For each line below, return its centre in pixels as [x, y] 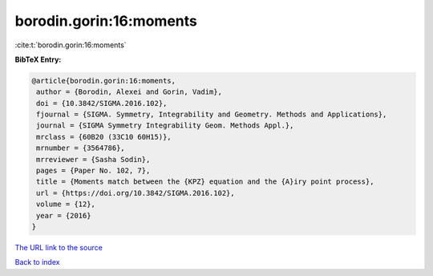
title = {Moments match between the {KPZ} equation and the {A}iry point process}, [205, 182]
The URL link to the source [59, 247]
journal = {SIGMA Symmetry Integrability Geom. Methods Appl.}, [165, 126]
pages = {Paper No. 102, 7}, [93, 171]
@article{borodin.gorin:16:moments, [104, 81]
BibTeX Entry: [38, 59]
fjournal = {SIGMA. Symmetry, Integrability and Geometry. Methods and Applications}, [212, 115]
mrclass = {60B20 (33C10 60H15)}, [104, 137]
